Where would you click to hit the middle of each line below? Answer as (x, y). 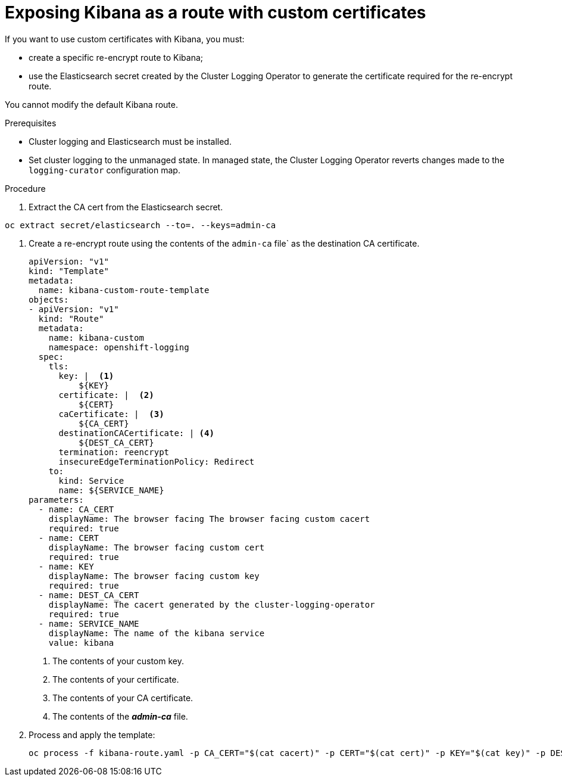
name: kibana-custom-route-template (124, 290)
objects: (49, 299)
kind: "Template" (69, 271)
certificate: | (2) (106, 395)
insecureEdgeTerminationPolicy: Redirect (157, 461)
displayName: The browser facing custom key (154, 576)
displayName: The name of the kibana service (157, 633)
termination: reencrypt (114, 452)
